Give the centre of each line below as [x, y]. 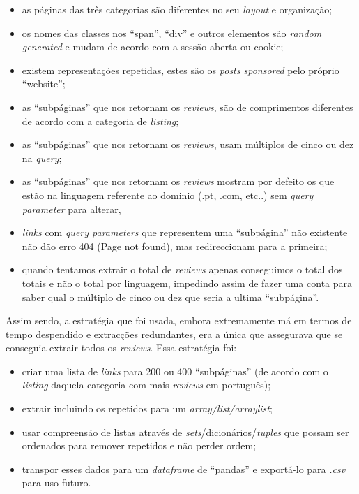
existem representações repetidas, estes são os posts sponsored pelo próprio [181, 70]
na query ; [42, 158]
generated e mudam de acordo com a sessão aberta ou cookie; [153, 46]
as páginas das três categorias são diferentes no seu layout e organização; [177, 9]
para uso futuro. [56, 482]
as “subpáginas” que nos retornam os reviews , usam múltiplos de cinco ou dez [188, 144]
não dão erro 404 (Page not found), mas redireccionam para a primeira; [175, 246]
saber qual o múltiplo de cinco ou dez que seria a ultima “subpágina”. [170, 297]
